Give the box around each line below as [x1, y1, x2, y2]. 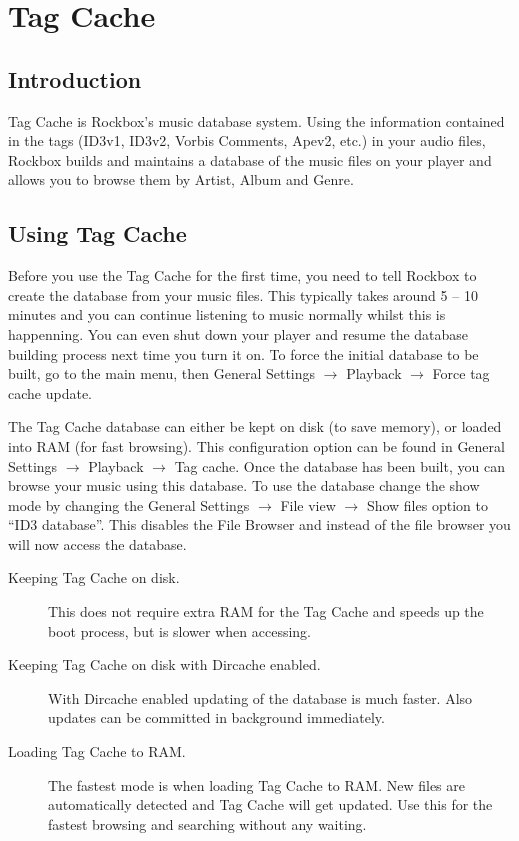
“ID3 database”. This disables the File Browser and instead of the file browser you [8, 514, 511, 535]
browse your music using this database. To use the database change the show [8, 475, 480, 496]
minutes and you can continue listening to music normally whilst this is [8, 304, 446, 325]
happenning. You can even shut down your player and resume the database [8, 323, 469, 344]
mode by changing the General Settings [8, 494, 250, 515]
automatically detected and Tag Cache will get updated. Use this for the [48, 794, 493, 815]
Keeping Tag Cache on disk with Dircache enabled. [8, 654, 321, 675]
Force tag [432, 363, 490, 384]
